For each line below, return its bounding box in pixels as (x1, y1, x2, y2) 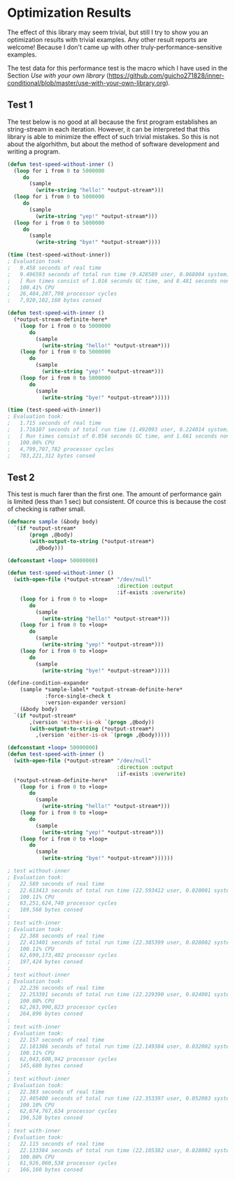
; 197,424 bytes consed (7, 958, 83, 965)
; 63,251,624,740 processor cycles (7, 900, 117, 907)
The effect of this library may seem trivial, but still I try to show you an (7, 28, 208, 36)
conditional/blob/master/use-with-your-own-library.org (7, 78, 166, 87)
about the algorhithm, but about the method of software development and (7, 140, 220, 148)
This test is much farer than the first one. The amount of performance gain (7, 490, 222, 498)
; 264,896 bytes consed (7, 1010, 83, 1018)
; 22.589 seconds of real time (7, 880, 105, 887)
